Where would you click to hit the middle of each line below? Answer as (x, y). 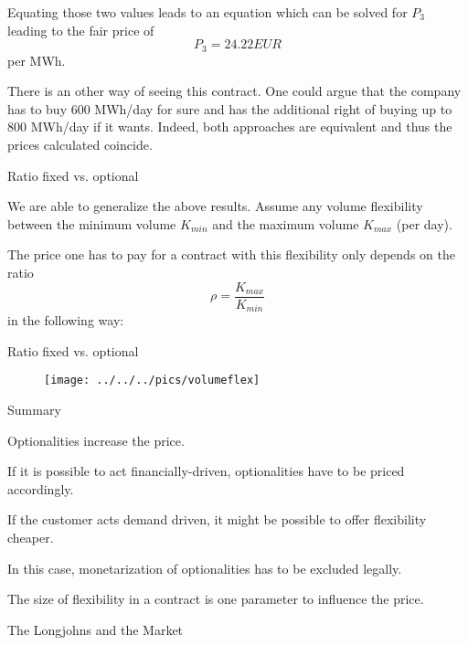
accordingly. (41, 488)
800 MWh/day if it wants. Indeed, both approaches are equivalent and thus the (230, 127)
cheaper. (31, 537)
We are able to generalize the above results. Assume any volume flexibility (215, 206)
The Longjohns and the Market (96, 629)
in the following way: (66, 320)
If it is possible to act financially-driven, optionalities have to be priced (206, 471)
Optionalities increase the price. (96, 440)
